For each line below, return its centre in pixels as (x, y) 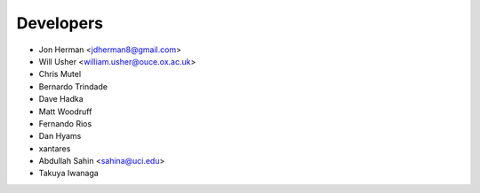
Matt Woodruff (65, 112)
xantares (55, 148)
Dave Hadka (61, 99)
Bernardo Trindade (73, 86)
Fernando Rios (65, 123)
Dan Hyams (60, 136)
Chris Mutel (60, 74)
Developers (60, 23)
